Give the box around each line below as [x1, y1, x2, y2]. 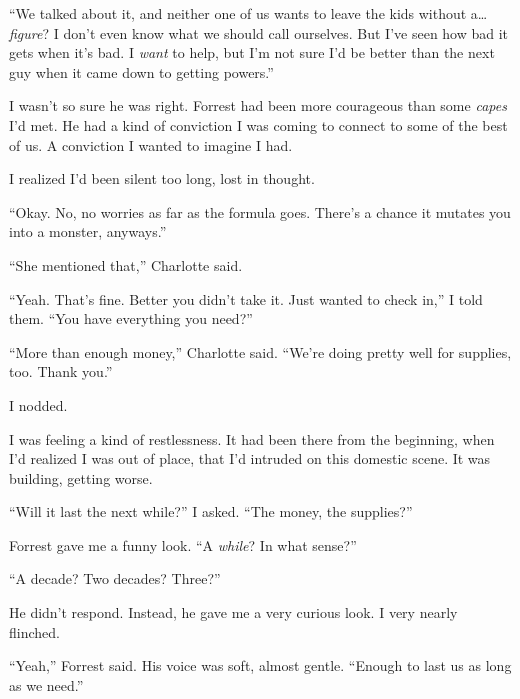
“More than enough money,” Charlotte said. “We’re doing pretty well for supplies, [9, 341, 512, 362]
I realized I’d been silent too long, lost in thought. [9, 168, 315, 189]
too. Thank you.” [9, 361, 113, 382]
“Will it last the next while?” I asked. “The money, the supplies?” [9, 501, 413, 522]
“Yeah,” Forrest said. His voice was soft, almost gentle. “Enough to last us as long [9, 655, 512, 676]
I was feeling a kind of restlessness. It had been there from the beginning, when [9, 428, 495, 449]
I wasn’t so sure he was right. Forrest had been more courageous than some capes [9, 95, 507, 116]
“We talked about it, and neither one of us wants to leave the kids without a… [9, 3, 488, 23]
